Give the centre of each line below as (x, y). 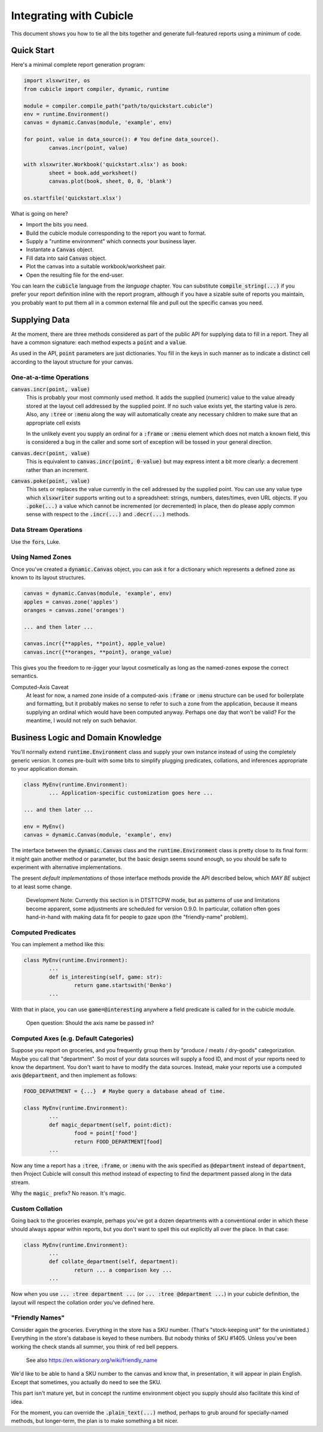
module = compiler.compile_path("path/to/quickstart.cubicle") (118, 106)
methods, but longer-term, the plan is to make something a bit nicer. (95, 1421)
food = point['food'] (106, 1133)
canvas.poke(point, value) (51, 481)
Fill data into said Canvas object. (66, 258)
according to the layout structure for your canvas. (72, 362)
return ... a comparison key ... (123, 1270)
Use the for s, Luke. (36, 541)
